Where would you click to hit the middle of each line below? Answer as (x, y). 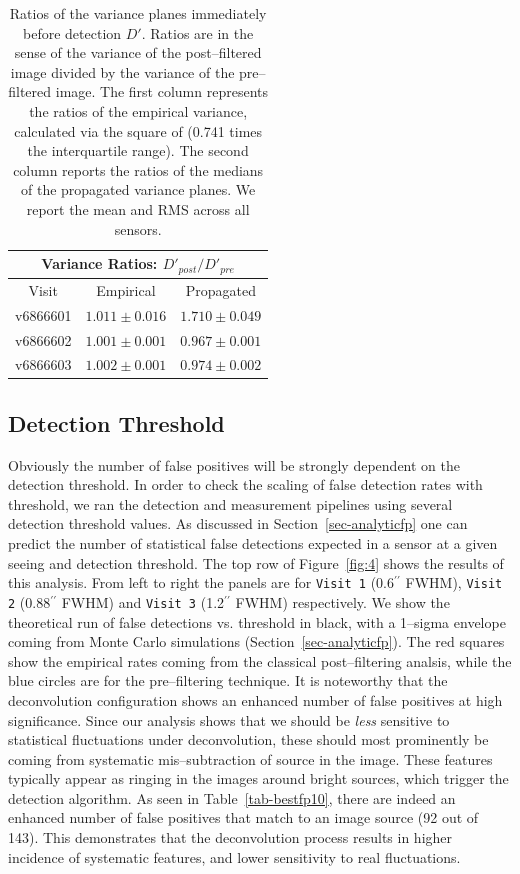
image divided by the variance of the (122, 71)
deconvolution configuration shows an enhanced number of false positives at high (255, 699)
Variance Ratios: (99, 263)
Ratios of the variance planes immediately (138, 13)
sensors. (138, 228)
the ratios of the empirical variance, (138, 110)
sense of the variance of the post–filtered (138, 52)
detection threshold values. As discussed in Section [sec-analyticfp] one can (238, 523)
